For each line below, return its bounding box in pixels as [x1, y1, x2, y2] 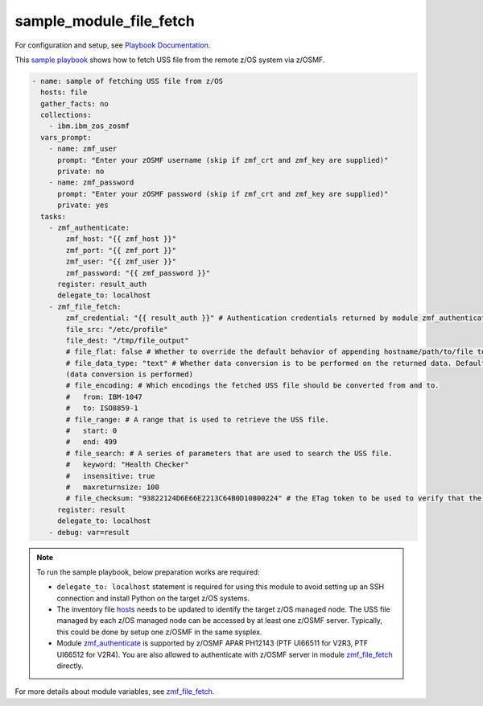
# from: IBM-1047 [65, 392, 142, 401]
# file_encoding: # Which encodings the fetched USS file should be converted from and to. [65, 381, 440, 390]
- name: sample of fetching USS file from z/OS [31, 77, 223, 85]
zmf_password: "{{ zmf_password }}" [65, 268, 211, 277]
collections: [40, 110, 92, 120]
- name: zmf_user [48, 144, 118, 153]
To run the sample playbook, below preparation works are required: [36, 567, 261, 576]
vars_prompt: [40, 133, 92, 142]
